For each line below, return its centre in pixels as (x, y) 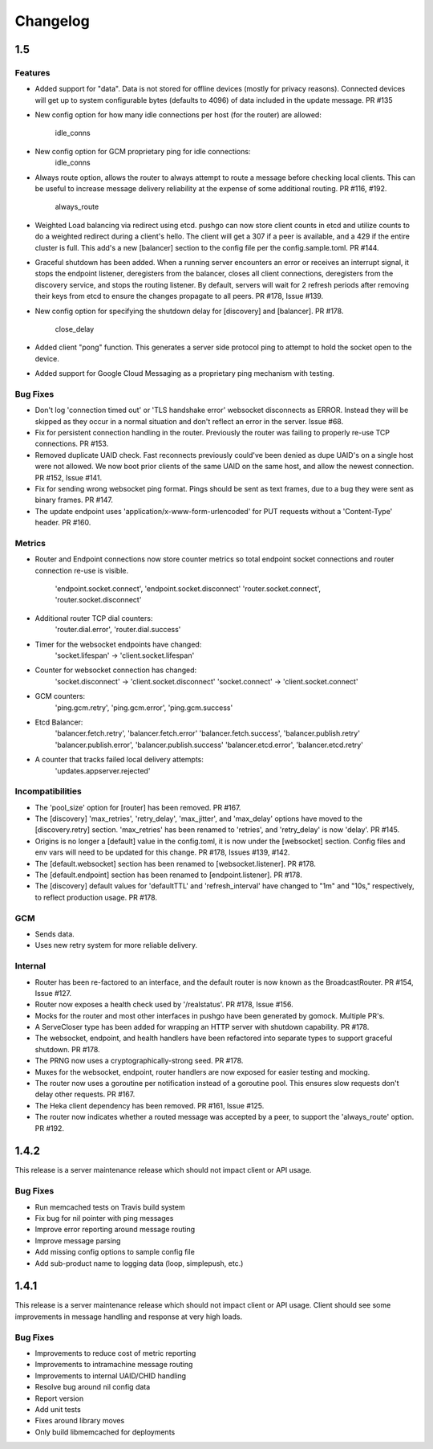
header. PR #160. (63, 523)
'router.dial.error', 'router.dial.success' (118, 630)
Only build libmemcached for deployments (105, 1432)
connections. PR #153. (72, 444)
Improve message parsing (78, 1240)
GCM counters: (60, 696)
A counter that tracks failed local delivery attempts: (119, 760)
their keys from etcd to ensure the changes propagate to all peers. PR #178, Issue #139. (179, 296)
